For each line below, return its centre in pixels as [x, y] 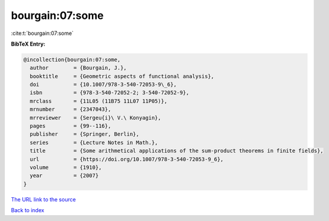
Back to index [28, 210]
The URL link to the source [44, 199]
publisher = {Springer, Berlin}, [84, 134]
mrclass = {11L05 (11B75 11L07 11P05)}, [99, 101]
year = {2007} [64, 176]
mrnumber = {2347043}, [71, 109]
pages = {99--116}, [71, 126]
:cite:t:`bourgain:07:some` [42, 33]
